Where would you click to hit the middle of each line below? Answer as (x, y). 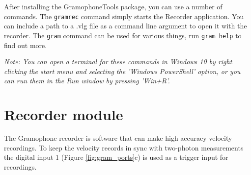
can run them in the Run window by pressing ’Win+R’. (87, 81)
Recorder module (64, 114)
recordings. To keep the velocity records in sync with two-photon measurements (124, 147)
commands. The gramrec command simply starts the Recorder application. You (124, 16)
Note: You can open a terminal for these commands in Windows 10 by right (118, 62)
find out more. (26, 45)
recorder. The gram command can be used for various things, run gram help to (123, 35)
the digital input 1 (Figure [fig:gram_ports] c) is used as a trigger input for (116, 157)
